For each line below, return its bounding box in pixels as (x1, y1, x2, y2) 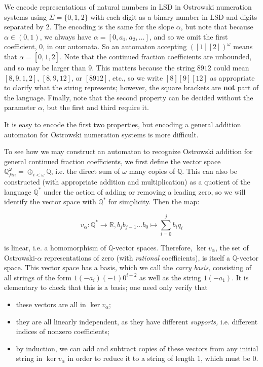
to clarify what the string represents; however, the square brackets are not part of (4, 82, 259, 93)
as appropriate (210, 72, 255, 83)
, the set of (215, 242, 249, 253)
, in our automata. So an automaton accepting (43, 41, 187, 52)
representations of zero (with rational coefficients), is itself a (44, 252, 230, 263)
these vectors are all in (16, 299, 86, 309)
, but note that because (180, 21, 253, 32)
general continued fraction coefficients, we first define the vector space (4, 156, 221, 166)
